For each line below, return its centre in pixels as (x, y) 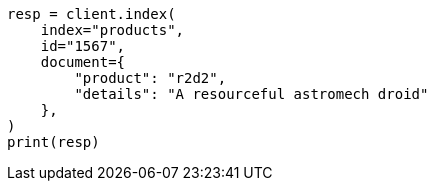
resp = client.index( (91, 14)
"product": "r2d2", (150, 78)
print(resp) (53, 142)
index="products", (112, 30)
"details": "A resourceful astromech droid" (251, 94)
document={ (83, 62)
